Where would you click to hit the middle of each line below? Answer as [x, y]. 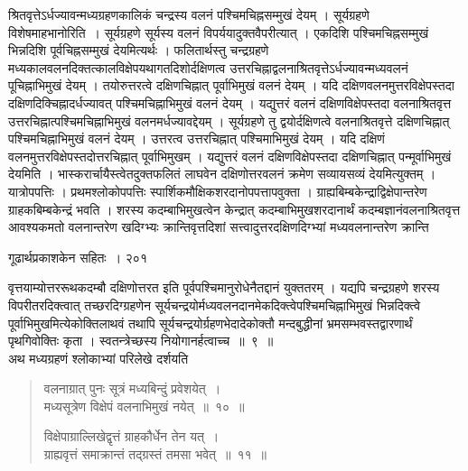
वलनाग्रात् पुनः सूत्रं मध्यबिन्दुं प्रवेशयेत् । [132, 388]
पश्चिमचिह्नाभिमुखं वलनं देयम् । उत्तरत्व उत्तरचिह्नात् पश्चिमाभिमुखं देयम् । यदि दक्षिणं [197, 139]
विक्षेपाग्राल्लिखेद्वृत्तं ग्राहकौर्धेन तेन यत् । [131, 436]
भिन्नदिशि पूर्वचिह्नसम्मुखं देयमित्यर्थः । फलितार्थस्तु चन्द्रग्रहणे [139, 50]
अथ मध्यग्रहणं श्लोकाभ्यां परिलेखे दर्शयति [98, 358]
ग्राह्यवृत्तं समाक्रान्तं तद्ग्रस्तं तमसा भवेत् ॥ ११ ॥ [155, 454]
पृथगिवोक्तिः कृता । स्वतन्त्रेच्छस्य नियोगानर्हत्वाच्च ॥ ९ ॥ [141, 341]
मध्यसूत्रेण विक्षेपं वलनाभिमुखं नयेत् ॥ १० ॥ [144, 406]
